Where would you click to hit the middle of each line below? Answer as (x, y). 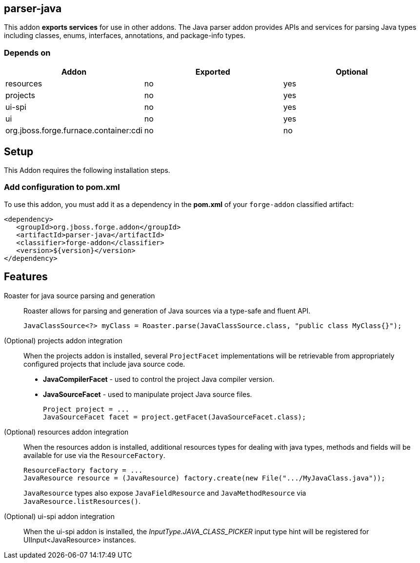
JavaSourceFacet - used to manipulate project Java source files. (148, 394)
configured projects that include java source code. (104, 364)
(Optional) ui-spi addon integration (59, 516)
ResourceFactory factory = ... (83, 470)
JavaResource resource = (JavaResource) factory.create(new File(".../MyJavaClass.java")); (204, 478)
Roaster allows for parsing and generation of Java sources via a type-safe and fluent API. (167, 311)
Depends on (27, 52)
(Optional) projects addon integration (63, 340)
